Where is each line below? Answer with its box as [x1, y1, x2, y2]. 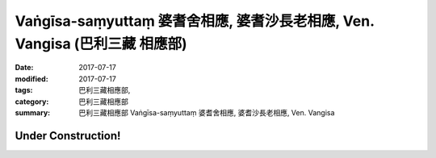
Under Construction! [15, 129, 121, 143]
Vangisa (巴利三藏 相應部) [15, 35, 187, 52]
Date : [15, 63, 34, 73]
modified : [15, 73, 48, 84]
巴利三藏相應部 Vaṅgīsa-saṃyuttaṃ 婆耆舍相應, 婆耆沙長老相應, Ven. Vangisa [78, 107, 335, 117]
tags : [15, 85, 33, 95]
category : [15, 97, 49, 106]
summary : [15, 107, 51, 117]
